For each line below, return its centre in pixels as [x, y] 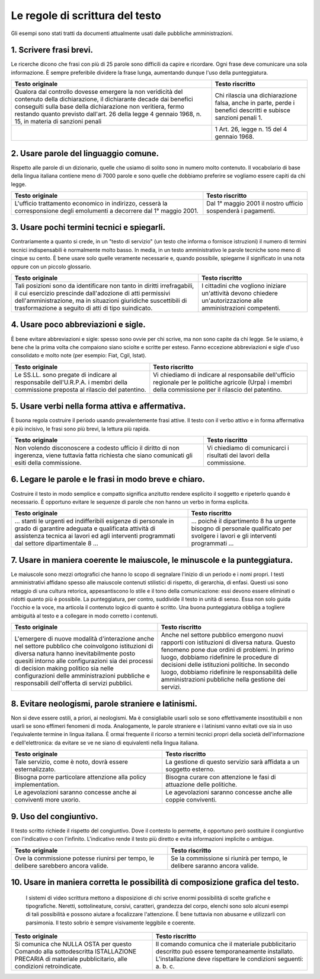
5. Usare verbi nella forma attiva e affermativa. [98, 406]
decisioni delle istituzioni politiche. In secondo [225, 665]
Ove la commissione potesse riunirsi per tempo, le [84, 858]
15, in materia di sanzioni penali [58, 122]
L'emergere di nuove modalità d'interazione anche [84, 639]
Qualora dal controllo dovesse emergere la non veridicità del [99, 92]
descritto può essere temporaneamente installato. [225, 952]
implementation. [37, 785]
